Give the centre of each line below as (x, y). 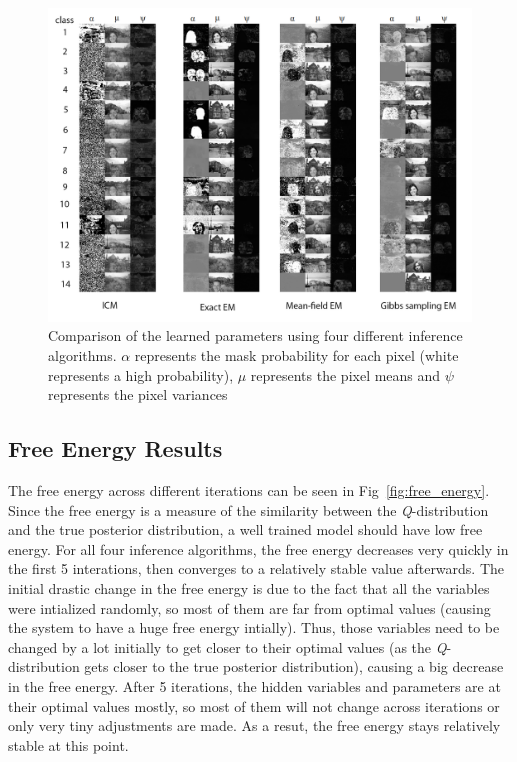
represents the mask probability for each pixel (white (296, 355)
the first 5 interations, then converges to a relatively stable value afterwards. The (256, 568)
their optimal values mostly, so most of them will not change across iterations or (254, 705)
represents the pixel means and (345, 374)
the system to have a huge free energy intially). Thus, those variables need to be (254, 627)
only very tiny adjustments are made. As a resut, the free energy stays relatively (254, 725)
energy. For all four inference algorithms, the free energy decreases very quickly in (258, 548)
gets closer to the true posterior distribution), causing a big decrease (294, 666)
